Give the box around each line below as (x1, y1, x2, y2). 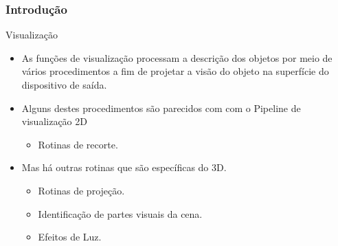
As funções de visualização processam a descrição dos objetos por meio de (21, 50, 333, 65)
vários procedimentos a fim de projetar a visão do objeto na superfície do (21, 64, 329, 78)
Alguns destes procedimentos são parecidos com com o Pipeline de (21, 100, 301, 115)
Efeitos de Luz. (38, 230, 102, 244)
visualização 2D (21, 114, 87, 128)
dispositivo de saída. (21, 78, 107, 91)
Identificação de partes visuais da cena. (38, 206, 203, 221)
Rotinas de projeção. (38, 183, 125, 197)
